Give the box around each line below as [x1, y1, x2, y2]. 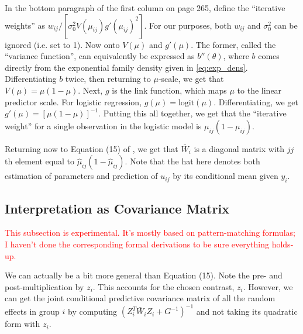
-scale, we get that [158, 73, 224, 85]
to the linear [237, 84, 282, 96]
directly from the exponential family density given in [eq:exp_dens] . [5, 61, 248, 73]
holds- [271, 237, 294, 250]
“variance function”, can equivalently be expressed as [5, 50, 195, 62]
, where [223, 50, 249, 62]
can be [274, 19, 298, 31]
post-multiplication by [5, 280, 84, 292]
